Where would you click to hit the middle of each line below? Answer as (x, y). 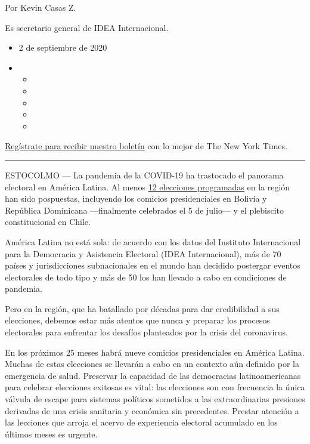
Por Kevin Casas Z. (41, 7)
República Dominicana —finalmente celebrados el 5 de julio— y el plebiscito (145, 210)
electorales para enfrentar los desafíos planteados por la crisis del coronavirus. (146, 332)
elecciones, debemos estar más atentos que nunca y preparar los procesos (137, 320)
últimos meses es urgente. (51, 434)
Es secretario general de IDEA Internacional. (87, 27)
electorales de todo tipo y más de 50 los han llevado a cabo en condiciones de (146, 277)
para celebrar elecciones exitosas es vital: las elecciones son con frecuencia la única (155, 387)
